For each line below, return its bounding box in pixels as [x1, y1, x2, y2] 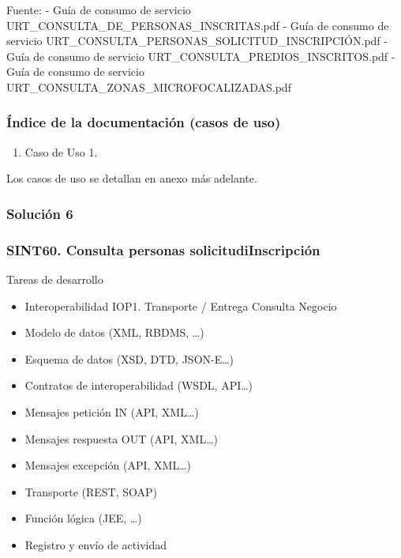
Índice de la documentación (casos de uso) [6, 112, 281, 132]
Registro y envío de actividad [24, 536, 167, 552]
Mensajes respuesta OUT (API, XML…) [24, 430, 219, 447]
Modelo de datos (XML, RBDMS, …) [24, 324, 204, 341]
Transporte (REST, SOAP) [24, 483, 158, 500]
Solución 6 [6, 203, 73, 223]
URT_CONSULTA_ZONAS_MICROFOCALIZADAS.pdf [6, 78, 291, 95]
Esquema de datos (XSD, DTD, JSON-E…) [24, 350, 234, 367]
